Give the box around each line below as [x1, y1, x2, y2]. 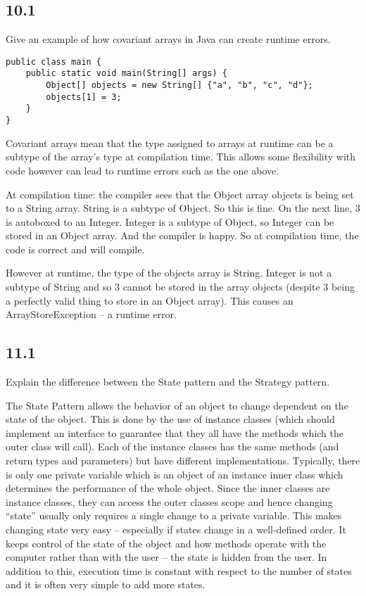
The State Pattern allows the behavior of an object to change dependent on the [6, 398, 348, 412]
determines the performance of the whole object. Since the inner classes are [6, 481, 330, 495]
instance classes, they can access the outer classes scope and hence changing [6, 494, 333, 509]
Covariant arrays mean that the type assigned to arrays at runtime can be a [6, 135, 334, 150]
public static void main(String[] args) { [25, 68, 227, 79]
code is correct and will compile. [6, 241, 145, 256]
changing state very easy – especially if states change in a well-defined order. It [6, 522, 346, 536]
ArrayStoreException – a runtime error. [6, 307, 177, 322]
